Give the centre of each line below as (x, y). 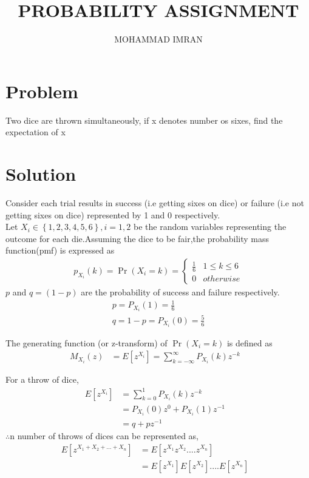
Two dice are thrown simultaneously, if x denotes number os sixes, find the (144, 120)
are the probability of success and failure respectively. (180, 291)
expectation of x (36, 132)
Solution (41, 174)
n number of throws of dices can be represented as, (104, 435)
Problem (42, 91)
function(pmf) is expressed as (60, 250)
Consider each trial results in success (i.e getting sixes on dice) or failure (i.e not (155, 202)
